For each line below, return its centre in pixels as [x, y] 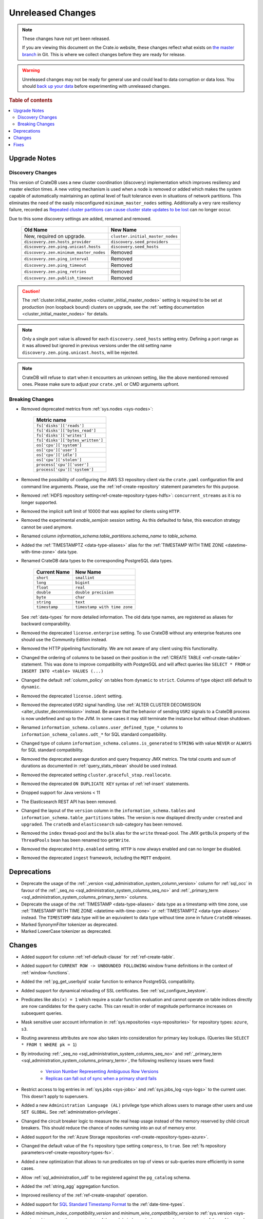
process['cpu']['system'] [65, 470]
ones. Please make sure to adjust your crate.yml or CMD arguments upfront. [101, 384]
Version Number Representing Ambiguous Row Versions [102, 1072]
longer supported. [39, 502]
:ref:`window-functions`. [46, 972]
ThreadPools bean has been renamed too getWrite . [76, 840]
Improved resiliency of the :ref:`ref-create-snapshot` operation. [85, 1195]
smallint [85, 578]
